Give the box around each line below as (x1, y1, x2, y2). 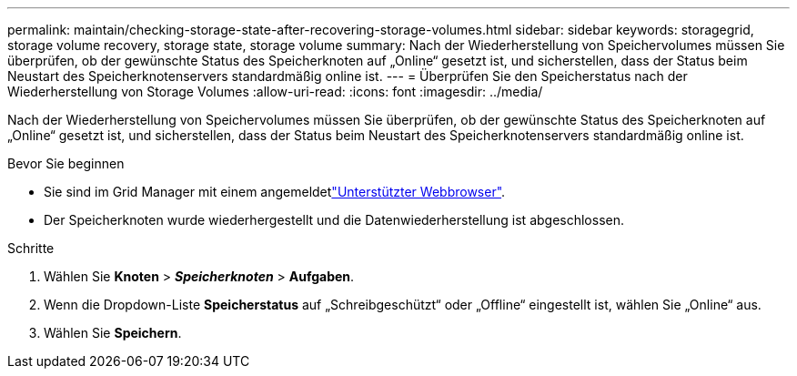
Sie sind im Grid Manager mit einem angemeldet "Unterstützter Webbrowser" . (44, 184, 506, 199)
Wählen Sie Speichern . (44, 325, 182, 340)
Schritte (7, 240, 55, 256)
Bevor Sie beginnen (7, 156, 125, 171)
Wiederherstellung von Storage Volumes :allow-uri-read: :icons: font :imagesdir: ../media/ (7, 84, 543, 99)
